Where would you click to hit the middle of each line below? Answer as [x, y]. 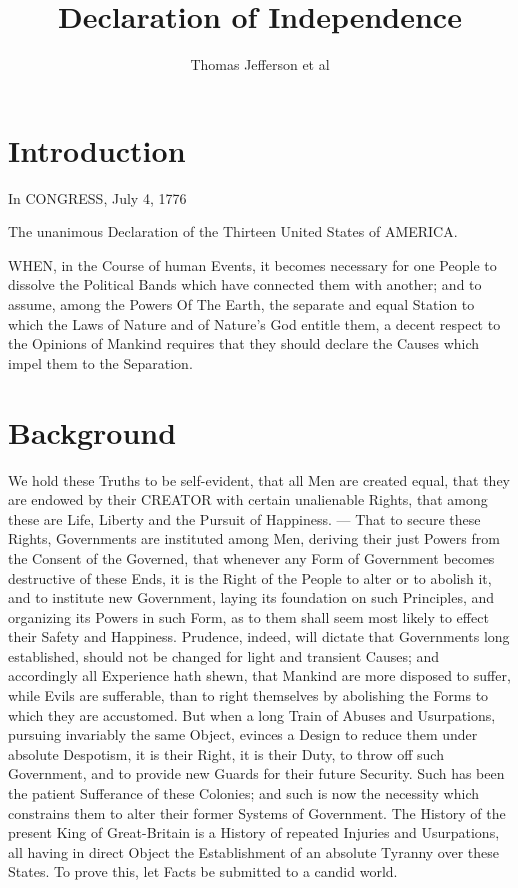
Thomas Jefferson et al [260, 64]
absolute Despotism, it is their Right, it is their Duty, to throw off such [226, 753]
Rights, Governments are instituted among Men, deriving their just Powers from [254, 538]
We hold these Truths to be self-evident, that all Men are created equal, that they [259, 479]
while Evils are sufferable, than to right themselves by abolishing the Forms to [248, 695]
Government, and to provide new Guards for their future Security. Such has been [256, 773]
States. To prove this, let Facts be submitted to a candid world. [203, 871]
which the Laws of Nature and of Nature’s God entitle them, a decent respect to [254, 323]
